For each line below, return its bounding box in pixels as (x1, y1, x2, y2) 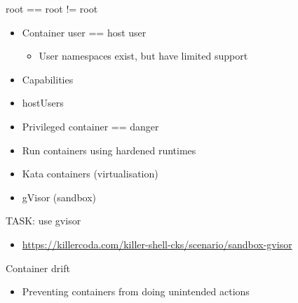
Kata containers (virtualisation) (22, 166, 158, 181)
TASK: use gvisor (6, 213, 81, 228)
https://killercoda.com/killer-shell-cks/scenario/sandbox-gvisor (22, 236, 292, 251)
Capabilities (22, 72, 74, 86)
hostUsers (22, 95, 64, 110)
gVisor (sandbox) (22, 189, 97, 204)
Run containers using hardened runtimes (22, 142, 196, 157)
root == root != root (6, 1, 98, 15)
